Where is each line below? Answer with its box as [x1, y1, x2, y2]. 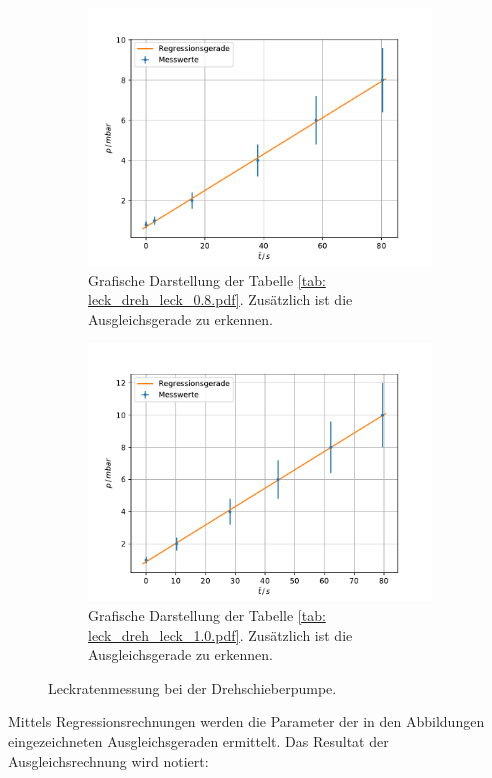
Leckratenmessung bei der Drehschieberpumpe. [48, 677, 337, 698]
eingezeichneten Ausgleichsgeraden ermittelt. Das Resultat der [8, 730, 389, 751]
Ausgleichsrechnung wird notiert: [8, 750, 209, 771]
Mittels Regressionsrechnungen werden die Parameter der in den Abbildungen [8, 711, 485, 732]
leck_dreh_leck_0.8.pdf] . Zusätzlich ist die [88, 289, 353, 310]
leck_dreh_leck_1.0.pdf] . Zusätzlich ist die [88, 624, 353, 645]
